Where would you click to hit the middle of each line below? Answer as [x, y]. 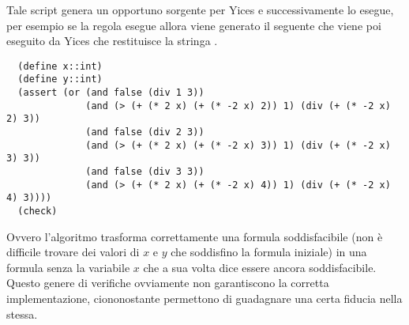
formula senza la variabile [68, 267]
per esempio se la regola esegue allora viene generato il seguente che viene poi [194, 25]
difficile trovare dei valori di [73, 252]
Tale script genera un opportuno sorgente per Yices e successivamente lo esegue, [200, 9]
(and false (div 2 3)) [145, 132]
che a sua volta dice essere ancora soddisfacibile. [260, 267]
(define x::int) [60, 66]
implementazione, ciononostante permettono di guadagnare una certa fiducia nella [204, 299]
